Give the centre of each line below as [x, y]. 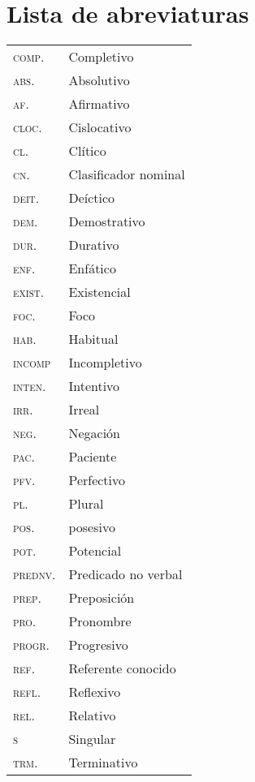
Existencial [99, 292]
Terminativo [103, 763]
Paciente [93, 457]
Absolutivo [99, 80]
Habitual [93, 339]
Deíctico [92, 198]
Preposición [102, 598]
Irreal [84, 410]
